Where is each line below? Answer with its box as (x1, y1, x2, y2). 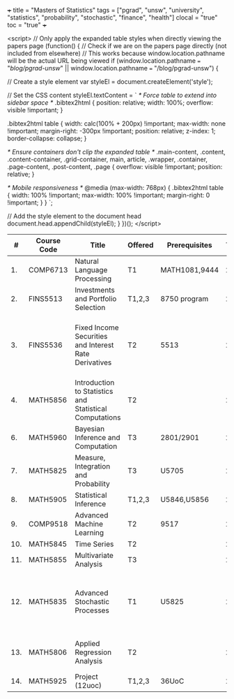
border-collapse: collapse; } (7, 134, 87, 142)
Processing (75, 274, 112, 284)
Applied (75, 639, 100, 648)
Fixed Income (75, 323, 120, 332)
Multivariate (75, 551, 114, 560)
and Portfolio (75, 294, 117, 303)
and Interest (75, 340, 114, 350)
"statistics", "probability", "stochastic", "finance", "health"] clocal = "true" (7, 13, 218, 22)
